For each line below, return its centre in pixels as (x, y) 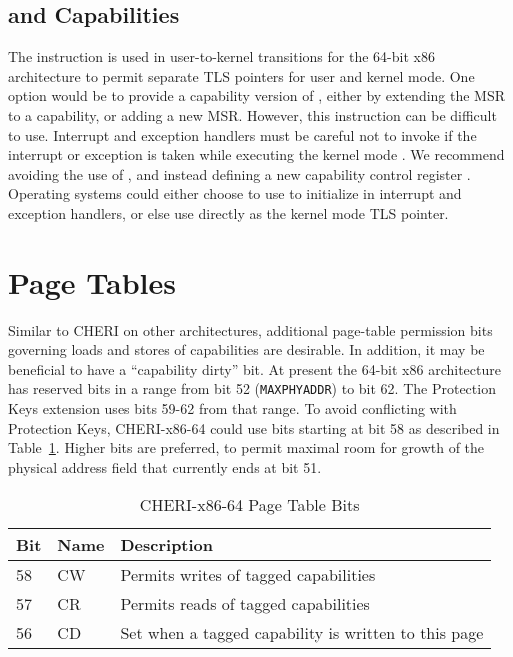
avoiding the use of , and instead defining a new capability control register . (239, 173)
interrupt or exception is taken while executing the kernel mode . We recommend (256, 154)
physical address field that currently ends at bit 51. (165, 466)
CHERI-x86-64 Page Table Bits (249, 505)
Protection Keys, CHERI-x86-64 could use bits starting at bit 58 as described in (254, 427)
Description (167, 545)
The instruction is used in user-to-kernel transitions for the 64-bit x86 (221, 56)
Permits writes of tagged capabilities (248, 575)
